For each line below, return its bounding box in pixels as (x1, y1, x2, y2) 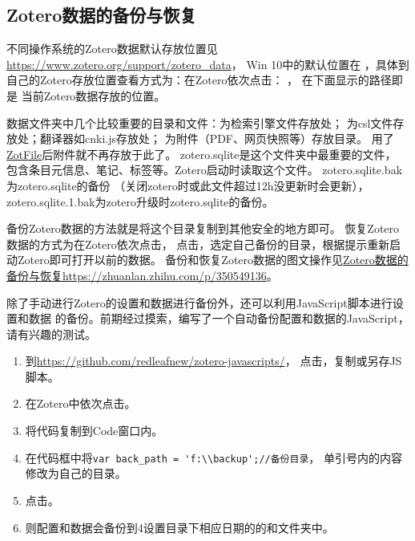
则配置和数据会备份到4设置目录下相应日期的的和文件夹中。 (25, 519, 334, 535)
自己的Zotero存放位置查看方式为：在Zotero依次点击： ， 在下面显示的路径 (6, 71, 392, 88)
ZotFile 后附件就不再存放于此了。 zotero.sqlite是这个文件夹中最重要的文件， (6, 145, 397, 162)
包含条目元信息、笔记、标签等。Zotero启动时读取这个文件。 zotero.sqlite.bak (6, 161, 403, 178)
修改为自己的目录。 (25, 465, 127, 482)
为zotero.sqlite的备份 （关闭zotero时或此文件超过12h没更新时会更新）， (6, 177, 369, 193)
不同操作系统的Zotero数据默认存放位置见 (6, 40, 218, 57)
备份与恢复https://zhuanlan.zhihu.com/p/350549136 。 (6, 266, 278, 283)
